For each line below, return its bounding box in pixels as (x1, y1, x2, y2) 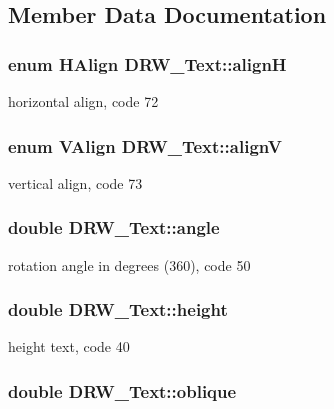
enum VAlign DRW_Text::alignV (8, 133, 282, 158)
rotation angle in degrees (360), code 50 (8, 254, 251, 275)
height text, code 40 (8, 336, 130, 357)
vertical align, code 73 (8, 172, 143, 193)
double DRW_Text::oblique (8, 378, 237, 403)
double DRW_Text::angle (8, 215, 220, 240)
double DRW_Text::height (8, 297, 228, 322)
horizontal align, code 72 (8, 91, 159, 111)
